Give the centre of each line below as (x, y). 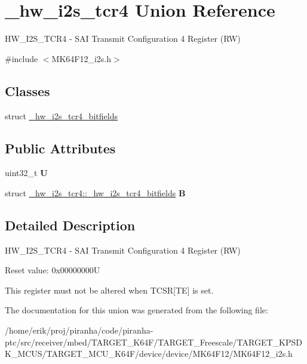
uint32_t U (26, 173)
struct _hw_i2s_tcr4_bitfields (61, 115)
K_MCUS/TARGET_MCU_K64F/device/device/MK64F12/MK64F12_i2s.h (149, 354)
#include (22, 58)
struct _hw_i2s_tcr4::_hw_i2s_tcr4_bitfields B (95, 192)
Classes (27, 90)
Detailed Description (70, 225)
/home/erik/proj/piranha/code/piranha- (79, 330)
